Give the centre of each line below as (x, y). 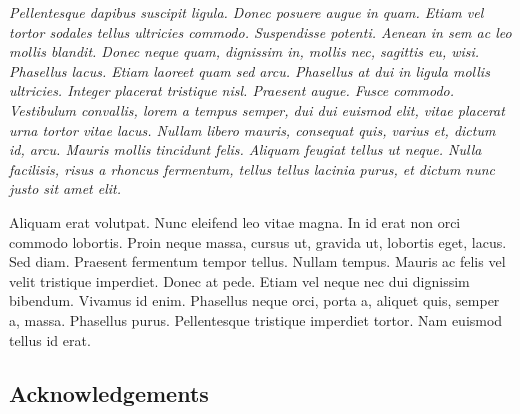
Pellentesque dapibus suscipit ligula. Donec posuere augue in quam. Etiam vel (246, 12)
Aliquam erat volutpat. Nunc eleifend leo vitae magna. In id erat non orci (235, 221)
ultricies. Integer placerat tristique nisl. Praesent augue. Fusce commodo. (232, 90)
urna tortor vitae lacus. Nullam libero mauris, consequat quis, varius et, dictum (252, 129)
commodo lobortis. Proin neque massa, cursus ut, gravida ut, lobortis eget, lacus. (258, 241)
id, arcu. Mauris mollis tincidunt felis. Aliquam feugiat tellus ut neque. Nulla (245, 149)
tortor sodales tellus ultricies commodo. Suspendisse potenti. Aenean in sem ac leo (260, 31)
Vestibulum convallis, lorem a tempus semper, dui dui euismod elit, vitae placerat (257, 109)
